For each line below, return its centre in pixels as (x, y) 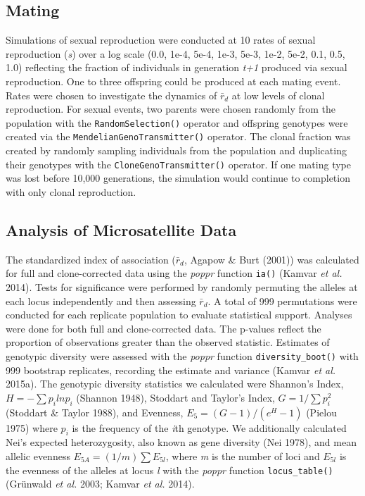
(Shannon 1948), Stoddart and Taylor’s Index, (175, 397)
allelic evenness (38, 455)
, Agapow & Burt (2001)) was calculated (272, 259)
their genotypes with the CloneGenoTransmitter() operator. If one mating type (178, 164)
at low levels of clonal (278, 95)
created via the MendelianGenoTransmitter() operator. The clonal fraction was (178, 136)
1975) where (32, 427)
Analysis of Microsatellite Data (121, 229)
